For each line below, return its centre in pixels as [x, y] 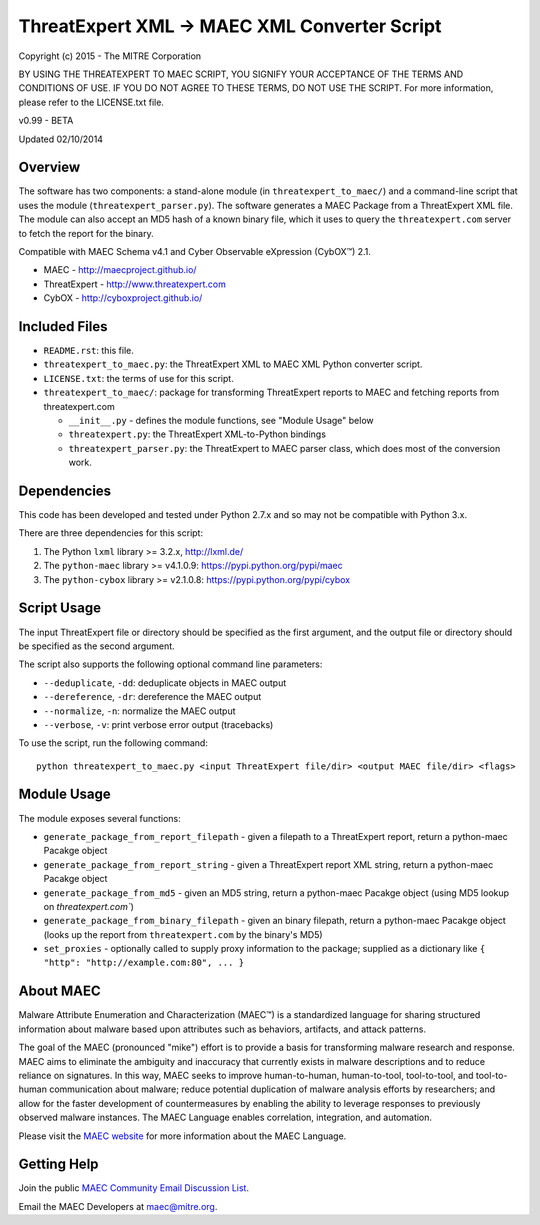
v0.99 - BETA [46, 121]
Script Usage [60, 608]
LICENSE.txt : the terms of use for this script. [138, 378]
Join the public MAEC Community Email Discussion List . [134, 1188]
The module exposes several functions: [100, 818]
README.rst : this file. [89, 351]
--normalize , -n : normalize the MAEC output [139, 711]
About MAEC [60, 991]
